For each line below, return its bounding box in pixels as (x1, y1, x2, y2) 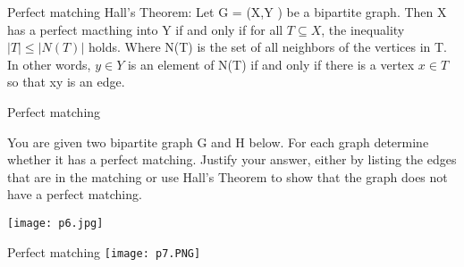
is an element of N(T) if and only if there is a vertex (127, 54, 415, 73)
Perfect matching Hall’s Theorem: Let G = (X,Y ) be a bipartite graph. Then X (7, 3, 447, 21)
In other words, (7, 54, 91, 73)
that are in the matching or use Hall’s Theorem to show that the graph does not (7, 167, 448, 186)
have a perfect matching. (7, 185, 142, 204)
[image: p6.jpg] (7, 216, 104, 229)
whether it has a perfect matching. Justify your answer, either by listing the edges (7, 150, 457, 169)
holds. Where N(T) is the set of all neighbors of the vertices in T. (88, 38, 448, 56)
